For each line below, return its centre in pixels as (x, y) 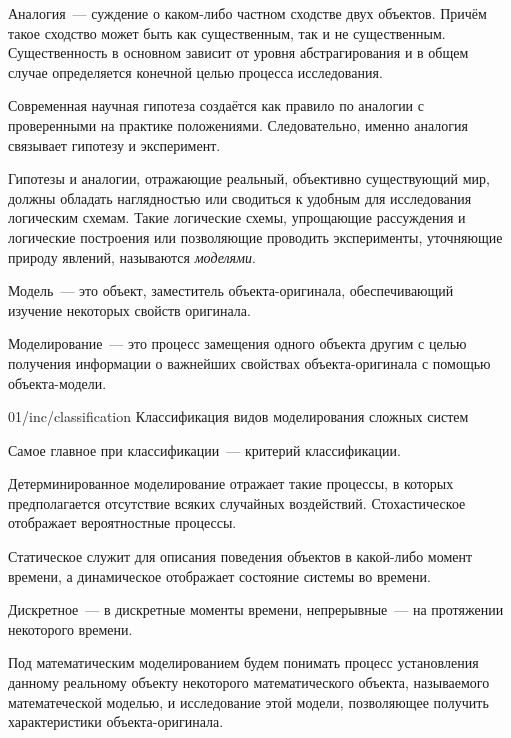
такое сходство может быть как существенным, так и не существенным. (227, 32)
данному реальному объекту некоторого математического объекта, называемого (249, 682)
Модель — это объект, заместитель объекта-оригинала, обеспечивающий (231, 290)
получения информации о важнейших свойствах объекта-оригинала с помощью (249, 362)
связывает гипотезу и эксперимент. (114, 144)
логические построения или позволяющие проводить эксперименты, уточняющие (255, 236)
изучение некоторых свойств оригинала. (129, 309)
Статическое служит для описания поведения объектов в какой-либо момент (240, 556)
